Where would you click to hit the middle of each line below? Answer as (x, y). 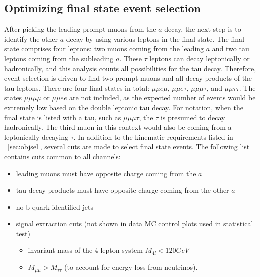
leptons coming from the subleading (59, 58)
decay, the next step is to (203, 29)
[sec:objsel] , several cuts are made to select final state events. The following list (129, 147)
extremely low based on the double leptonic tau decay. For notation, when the (124, 107)
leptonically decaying (36, 136)
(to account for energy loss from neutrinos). (131, 267)
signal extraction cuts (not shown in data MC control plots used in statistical (135, 224)
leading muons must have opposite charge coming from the (106, 173)
